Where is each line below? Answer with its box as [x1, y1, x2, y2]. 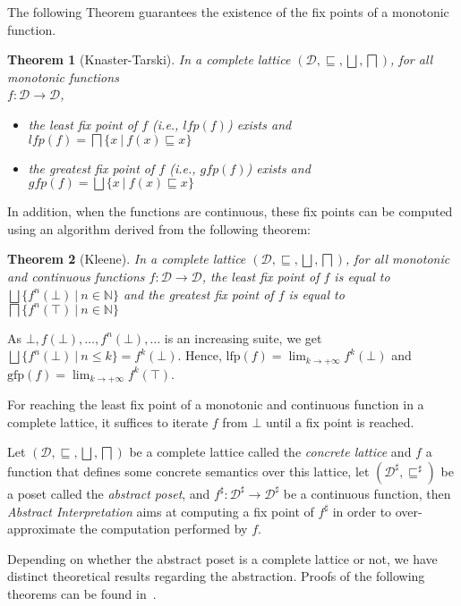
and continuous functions [7, 266, 145, 285]
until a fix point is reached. [266, 412, 414, 431]
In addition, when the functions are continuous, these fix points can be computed [7, 202, 453, 221]
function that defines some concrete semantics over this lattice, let [7, 461, 370, 480]
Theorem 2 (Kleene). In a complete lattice [7, 249, 246, 268]
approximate [7, 519, 76, 538]
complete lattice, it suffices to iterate [7, 412, 209, 431]
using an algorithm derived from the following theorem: [7, 219, 311, 238]
